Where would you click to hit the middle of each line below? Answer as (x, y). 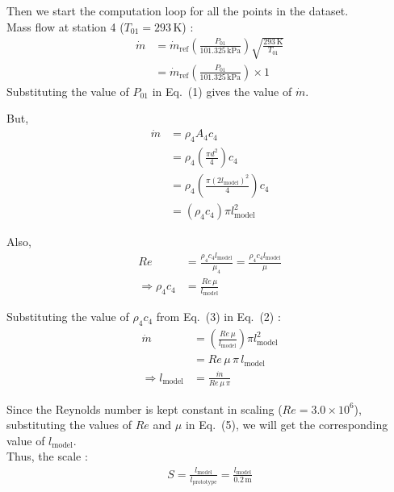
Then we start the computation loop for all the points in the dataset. (178, 10)
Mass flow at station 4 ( (65, 26)
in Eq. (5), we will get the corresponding (287, 425)
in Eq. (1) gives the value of (222, 91)
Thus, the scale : (47, 456)
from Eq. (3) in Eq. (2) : (218, 317)
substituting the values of (69, 425)
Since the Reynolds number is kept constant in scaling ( (145, 409)
